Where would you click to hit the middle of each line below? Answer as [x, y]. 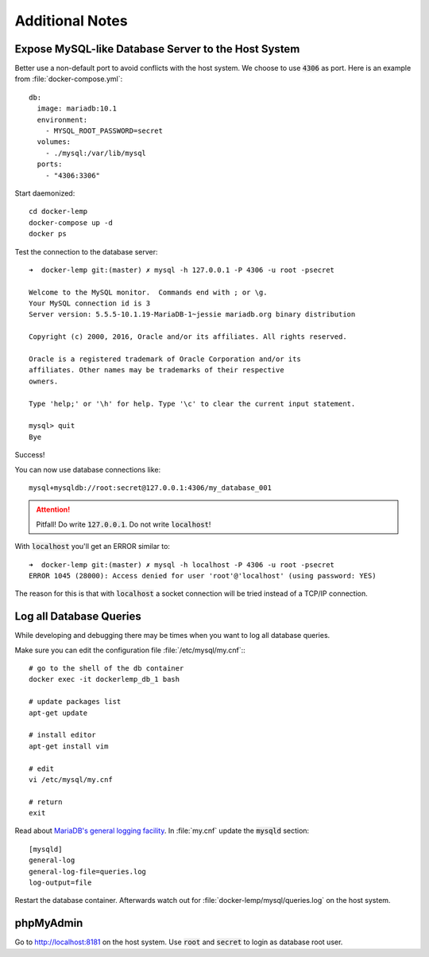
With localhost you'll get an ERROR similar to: [93, 547]
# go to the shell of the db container [106, 668]
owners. [44, 381]
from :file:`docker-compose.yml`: [69, 79]
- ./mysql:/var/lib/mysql [96, 153]
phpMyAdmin [49, 923]
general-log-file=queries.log [88, 871]
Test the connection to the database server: [86, 251]
